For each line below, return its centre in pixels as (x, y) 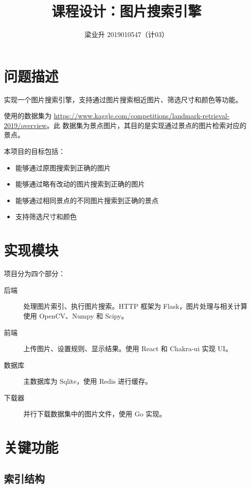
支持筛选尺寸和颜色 (46, 216)
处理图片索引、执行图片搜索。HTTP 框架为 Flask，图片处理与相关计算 (135, 306)
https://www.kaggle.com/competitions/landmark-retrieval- (142, 116)
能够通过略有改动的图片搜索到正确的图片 (80, 184)
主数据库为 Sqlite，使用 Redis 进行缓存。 (88, 381)
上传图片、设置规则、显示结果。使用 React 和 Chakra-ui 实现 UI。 (128, 348)
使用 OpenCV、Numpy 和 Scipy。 (76, 315)
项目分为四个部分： (35, 273)
